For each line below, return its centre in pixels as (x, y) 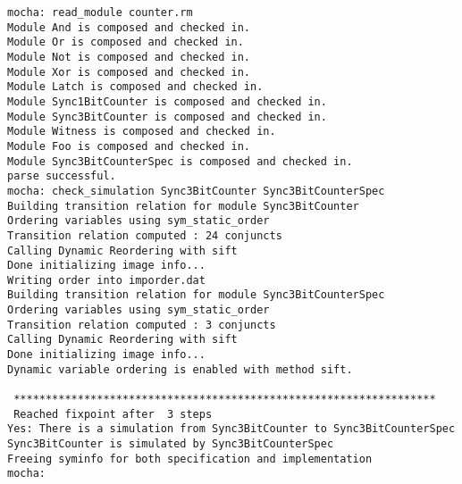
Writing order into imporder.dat (106, 280)
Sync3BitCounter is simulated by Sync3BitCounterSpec (171, 444)
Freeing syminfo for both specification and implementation (190, 459)
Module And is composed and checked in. (129, 27)
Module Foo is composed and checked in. (129, 146)
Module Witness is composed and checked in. (142, 132)
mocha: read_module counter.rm (100, 13)
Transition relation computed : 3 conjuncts (142, 325)
